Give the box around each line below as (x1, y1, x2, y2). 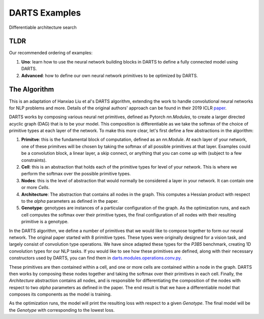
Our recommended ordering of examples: (9, 50, 93, 56)
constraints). (21, 157, 47, 163)
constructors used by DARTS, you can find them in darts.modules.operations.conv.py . (9, 255, 182, 261)
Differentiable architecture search (9, 24, 77, 30)
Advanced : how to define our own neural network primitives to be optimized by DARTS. (21, 72, 198, 78)
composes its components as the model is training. (9, 291, 112, 298)
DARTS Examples (9, 7, 81, 18)
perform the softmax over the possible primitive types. (21, 171, 131, 177)
